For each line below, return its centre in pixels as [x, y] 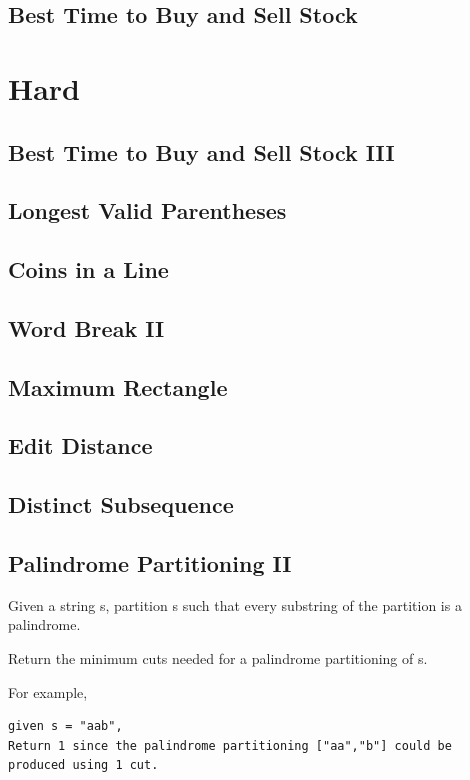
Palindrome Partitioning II [150, 563]
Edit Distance [80, 445]
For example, [48, 691]
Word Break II [86, 327]
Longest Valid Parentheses [147, 210]
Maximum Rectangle [118, 386]
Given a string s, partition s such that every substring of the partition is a [235, 604]
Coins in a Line [88, 269]
